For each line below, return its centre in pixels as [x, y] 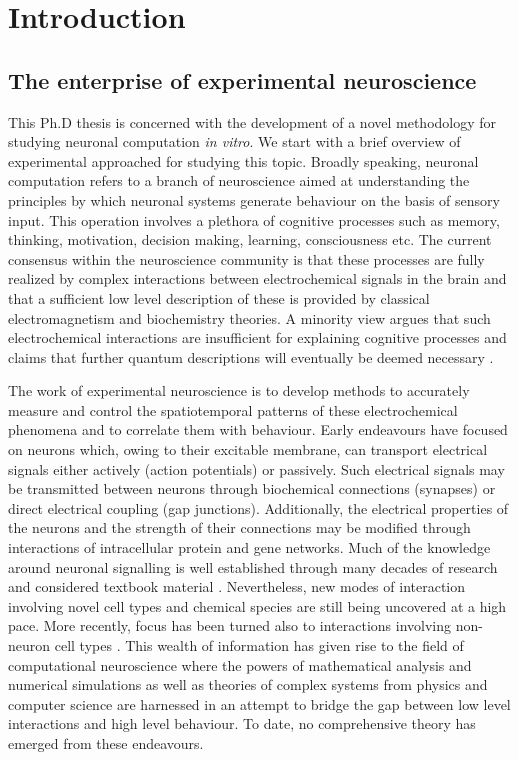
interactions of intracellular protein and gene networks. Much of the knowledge [249, 547]
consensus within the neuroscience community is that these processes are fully [246, 258]
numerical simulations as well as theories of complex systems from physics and [248, 684]
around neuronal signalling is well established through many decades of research [253, 566]
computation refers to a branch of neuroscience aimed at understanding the [239, 180]
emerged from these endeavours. [106, 742]
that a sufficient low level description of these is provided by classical [219, 297]
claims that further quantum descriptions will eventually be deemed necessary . [251, 356]
